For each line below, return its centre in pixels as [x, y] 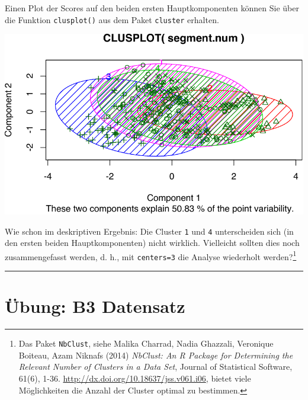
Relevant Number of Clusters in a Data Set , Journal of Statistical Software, [155, 367]
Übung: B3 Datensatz [95, 306]
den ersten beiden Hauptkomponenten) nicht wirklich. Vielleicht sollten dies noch [152, 243]
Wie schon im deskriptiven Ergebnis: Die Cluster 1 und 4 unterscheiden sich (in [149, 231]
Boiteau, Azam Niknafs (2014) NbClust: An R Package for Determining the [156, 355]
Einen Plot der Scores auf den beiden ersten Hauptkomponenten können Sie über [152, 8]
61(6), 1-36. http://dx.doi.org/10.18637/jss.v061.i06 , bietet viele [135, 378]
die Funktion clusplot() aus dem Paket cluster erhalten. [112, 19]
